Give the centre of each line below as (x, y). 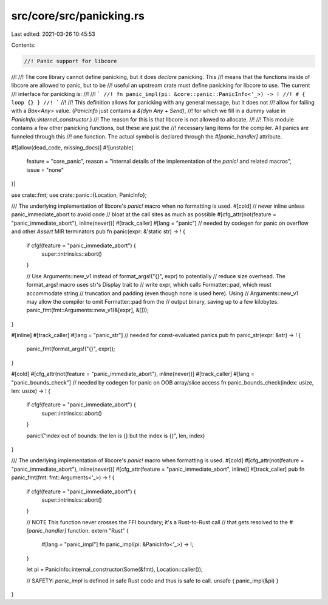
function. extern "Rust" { (98, 531)
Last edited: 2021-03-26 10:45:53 (53, 34)
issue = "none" (45, 169)
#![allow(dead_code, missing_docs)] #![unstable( (72, 148)
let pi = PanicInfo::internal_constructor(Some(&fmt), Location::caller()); (114, 569)
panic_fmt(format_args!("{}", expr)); (71, 349)
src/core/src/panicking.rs (78, 16)
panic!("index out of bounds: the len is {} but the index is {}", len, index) (116, 436)
